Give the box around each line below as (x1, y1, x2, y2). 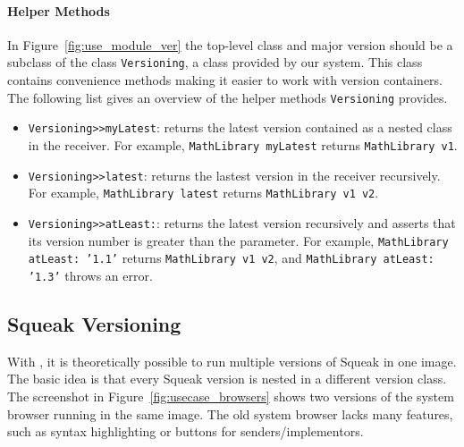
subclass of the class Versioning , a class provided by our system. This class (7, 53, 423, 72)
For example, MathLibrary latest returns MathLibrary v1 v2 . (28, 183, 379, 202)
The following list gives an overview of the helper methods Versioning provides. (7, 88, 448, 106)
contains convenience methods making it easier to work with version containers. (7, 71, 443, 89)
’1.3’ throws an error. (28, 266, 153, 284)
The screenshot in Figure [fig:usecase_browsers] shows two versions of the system (7, 386, 454, 405)
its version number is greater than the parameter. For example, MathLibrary (28, 231, 449, 249)
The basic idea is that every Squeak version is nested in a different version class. (7, 369, 447, 388)
